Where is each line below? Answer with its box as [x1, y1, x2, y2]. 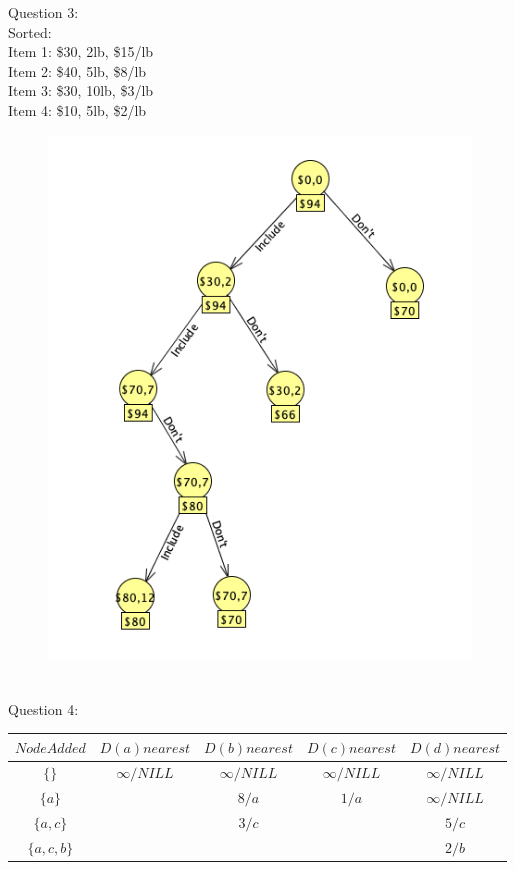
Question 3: [8, 2, 79, 22]
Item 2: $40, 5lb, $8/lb [8, 60, 147, 81]
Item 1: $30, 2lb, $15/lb [8, 41, 154, 62]
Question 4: [8, 698, 79, 719]
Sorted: [8, 21, 52, 42]
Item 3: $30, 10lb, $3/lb [8, 80, 154, 101]
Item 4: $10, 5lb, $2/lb [8, 99, 147, 120]
